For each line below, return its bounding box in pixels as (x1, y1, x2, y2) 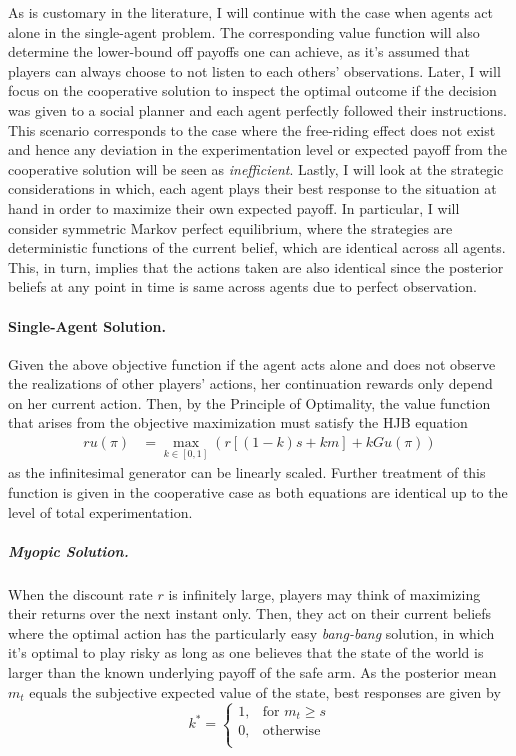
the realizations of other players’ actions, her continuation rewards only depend (8, 373, 493, 394)
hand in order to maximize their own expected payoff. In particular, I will (8, 197, 460, 218)
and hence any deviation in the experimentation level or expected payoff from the (8, 139, 508, 160)
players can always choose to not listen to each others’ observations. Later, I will (8, 60, 501, 81)
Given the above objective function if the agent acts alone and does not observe (8, 353, 496, 374)
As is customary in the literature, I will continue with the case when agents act (8, 2, 494, 22)
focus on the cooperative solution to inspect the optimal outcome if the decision (8, 80, 497, 101)
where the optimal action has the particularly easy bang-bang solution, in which (8, 622, 495, 643)
